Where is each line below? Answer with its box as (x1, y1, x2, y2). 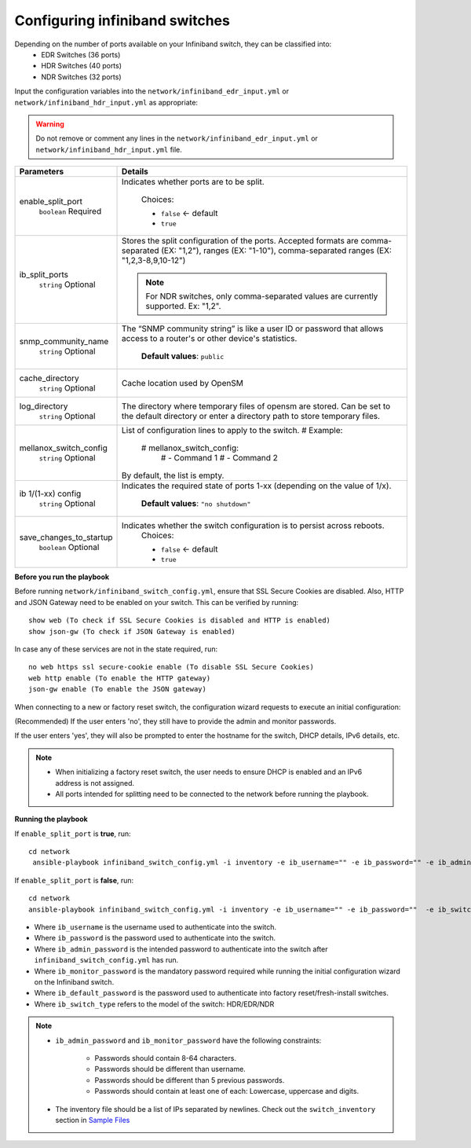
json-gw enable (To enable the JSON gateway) (28, 684, 207, 694)
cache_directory (19, 373, 80, 384)
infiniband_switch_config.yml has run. (34, 955, 179, 965)
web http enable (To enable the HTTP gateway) (28, 673, 211, 683)
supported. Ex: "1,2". (145, 301, 221, 312)
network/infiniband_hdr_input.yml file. (35, 145, 182, 154)
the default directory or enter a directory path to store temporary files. (122, 411, 381, 422)
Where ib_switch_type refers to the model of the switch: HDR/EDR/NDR (34, 999, 275, 1009)
